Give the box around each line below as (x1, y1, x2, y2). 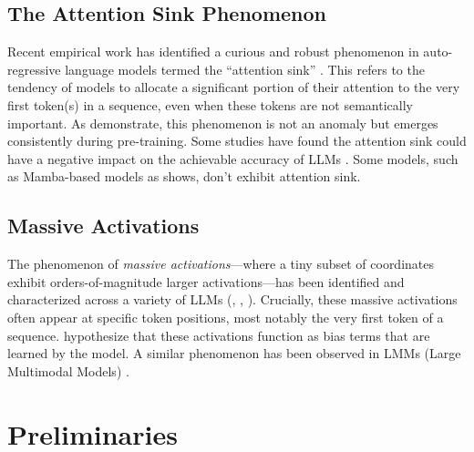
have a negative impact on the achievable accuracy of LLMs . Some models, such (7, 149, 459, 168)
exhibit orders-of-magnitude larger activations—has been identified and (7, 272, 405, 291)
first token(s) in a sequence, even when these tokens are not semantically (7, 95, 413, 114)
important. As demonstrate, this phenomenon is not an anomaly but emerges (7, 113, 438, 132)
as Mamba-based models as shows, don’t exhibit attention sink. (7, 167, 361, 186)
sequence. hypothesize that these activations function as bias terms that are (7, 325, 430, 344)
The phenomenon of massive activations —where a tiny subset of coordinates (7, 254, 435, 273)
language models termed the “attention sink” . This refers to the (65, 59, 425, 78)
